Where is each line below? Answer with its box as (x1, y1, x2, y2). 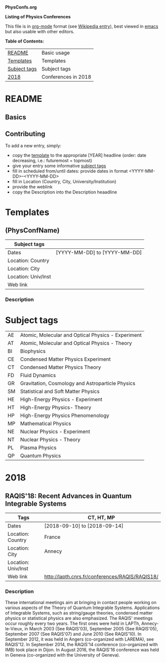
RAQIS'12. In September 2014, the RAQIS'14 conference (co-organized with (5, 641, 158, 647)
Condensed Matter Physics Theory (20, 364, 101, 371)
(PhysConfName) (5, 226, 60, 235)
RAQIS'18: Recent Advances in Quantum (5, 492, 132, 500)
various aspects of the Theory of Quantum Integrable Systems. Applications (5, 605, 160, 611)
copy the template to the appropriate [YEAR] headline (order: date (12, 152, 147, 158)
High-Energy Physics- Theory (20, 404, 91, 411)
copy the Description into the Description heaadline (12, 189, 117, 195)
